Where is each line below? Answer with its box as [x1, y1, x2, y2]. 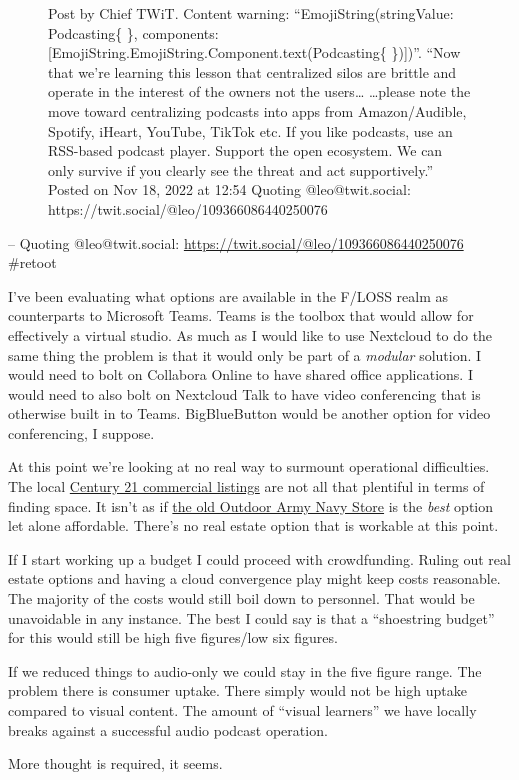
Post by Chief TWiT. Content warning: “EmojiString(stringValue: [48, 3, 454, 23]
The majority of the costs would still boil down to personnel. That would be [8, 588, 475, 609]
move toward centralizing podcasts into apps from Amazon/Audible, [48, 100, 467, 121]
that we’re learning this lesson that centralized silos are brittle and [48, 61, 457, 82]
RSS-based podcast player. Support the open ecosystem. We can [48, 140, 443, 161]
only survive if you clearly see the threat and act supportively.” [48, 159, 434, 180]
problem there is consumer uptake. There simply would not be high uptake [8, 680, 467, 701]
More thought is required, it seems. [8, 753, 223, 774]
